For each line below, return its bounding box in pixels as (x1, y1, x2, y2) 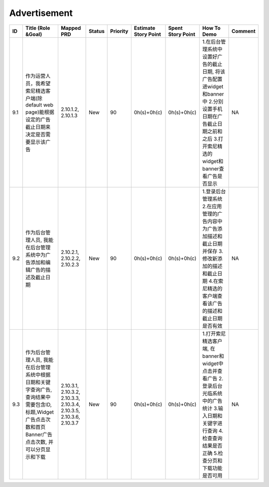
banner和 (202, 353, 224, 360)
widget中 (202, 360, 224, 367)
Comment (232, 27, 256, 34)
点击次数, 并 (25, 438, 54, 445)
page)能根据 (25, 109, 55, 116)
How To (202, 24, 221, 31)
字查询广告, (25, 386, 52, 393)
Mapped (60, 24, 81, 31)
